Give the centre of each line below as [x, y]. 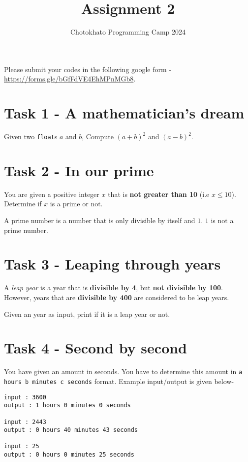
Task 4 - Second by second [96, 348]
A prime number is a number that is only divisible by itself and [100, 220]
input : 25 [22, 446]
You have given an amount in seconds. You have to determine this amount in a [123, 371]
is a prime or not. [76, 204]
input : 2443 [25, 422]
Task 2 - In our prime [79, 170]
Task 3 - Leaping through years [112, 264]
